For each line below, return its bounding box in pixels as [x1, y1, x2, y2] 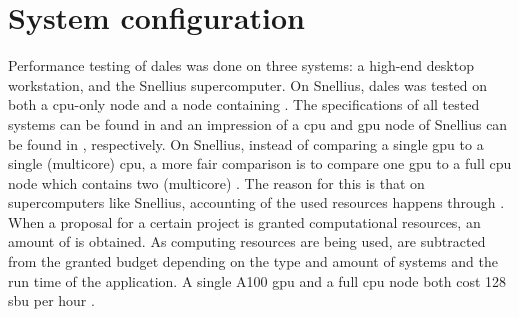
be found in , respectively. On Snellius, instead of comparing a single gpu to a [8, 133, 484, 154]
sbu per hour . [8, 290, 95, 311]
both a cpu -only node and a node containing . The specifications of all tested [8, 94, 480, 115]
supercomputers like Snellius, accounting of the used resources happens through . [8, 192, 505, 213]
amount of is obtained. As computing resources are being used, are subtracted [8, 231, 486, 252]
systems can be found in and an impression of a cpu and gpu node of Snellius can [8, 113, 508, 134]
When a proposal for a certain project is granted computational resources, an [8, 211, 481, 232]
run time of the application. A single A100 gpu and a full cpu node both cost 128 [8, 270, 507, 291]
